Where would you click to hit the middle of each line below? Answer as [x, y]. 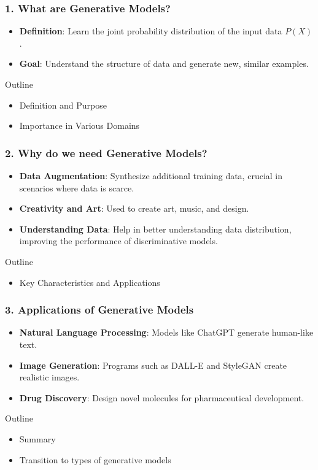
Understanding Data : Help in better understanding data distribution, [155, 229]
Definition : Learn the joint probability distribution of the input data [151, 31]
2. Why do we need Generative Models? [106, 152]
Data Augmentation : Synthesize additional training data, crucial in [151, 175]
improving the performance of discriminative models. [118, 241]
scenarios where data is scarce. [77, 187]
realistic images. [49, 377]
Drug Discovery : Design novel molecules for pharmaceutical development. [162, 397]
